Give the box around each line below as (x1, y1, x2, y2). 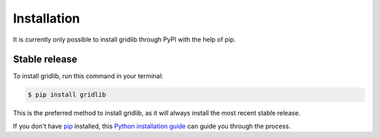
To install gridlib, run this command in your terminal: (13, 72, 164, 80)
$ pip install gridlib (27, 91, 106, 99)
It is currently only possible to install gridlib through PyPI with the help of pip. (13, 35, 236, 44)
